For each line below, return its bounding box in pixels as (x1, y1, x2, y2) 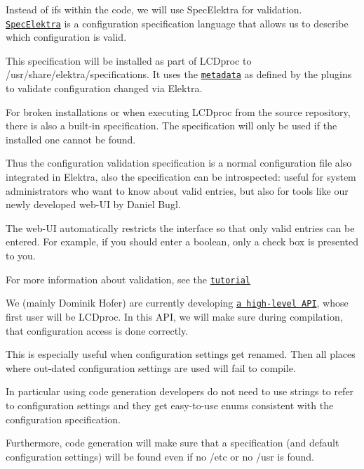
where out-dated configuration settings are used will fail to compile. (6, 360, 296, 375)
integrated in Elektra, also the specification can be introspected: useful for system (6, 169, 356, 184)
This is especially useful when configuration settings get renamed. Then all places (6, 347, 356, 361)
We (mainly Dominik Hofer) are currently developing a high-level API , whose (6, 295, 349, 310)
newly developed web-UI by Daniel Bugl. (6, 197, 181, 212)
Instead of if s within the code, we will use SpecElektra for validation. (6, 2, 302, 16)
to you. (6, 248, 36, 263)
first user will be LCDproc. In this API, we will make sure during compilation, (6, 309, 343, 323)
